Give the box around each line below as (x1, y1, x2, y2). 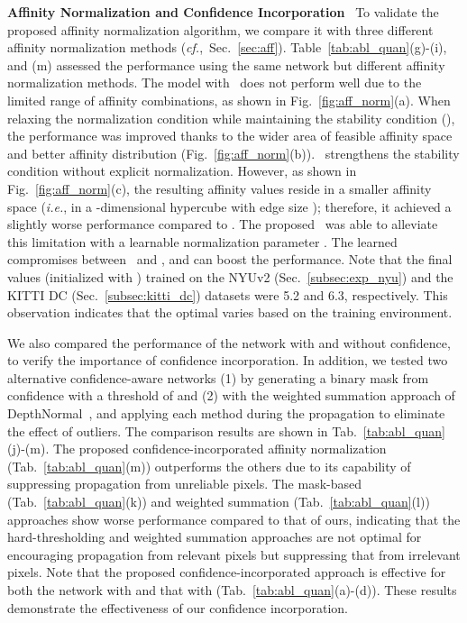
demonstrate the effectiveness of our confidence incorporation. (7, 598, 348, 617)
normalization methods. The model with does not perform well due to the (7, 73, 422, 92)
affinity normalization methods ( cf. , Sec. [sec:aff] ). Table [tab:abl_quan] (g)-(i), (7, 38, 447, 57)
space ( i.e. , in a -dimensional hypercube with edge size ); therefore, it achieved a (7, 197, 452, 215)
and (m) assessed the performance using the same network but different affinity (7, 55, 445, 74)
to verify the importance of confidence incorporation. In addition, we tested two (7, 351, 448, 370)
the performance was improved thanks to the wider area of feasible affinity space (7, 126, 453, 145)
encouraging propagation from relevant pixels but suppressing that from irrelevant (7, 545, 461, 563)
